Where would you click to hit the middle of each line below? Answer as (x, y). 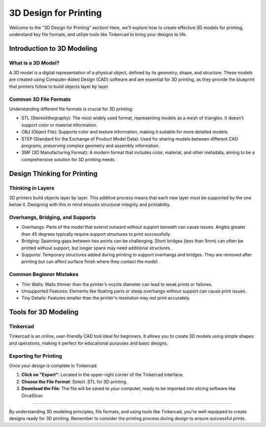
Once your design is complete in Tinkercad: (53, 366)
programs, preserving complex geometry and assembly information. (91, 145)
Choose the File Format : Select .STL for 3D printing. (74, 382)
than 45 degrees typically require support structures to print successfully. (96, 234)
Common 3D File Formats (40, 99)
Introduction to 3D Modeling (53, 49)
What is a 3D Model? (34, 63)
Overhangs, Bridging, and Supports (52, 217)
